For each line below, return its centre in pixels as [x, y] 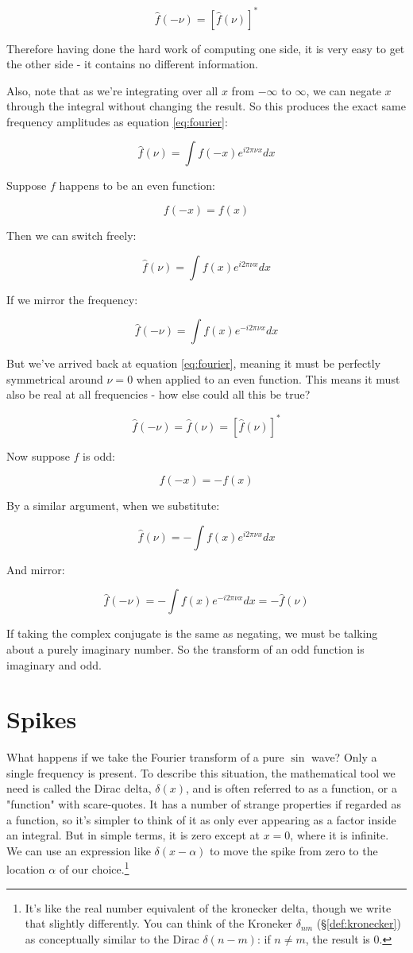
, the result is [338, 938]
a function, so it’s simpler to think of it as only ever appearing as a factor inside [201, 819]
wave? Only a [344, 757]
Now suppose [38, 455]
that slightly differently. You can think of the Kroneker [159, 923]
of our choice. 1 [94, 868]
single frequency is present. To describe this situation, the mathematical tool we [201, 772]
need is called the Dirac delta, [79, 788]
